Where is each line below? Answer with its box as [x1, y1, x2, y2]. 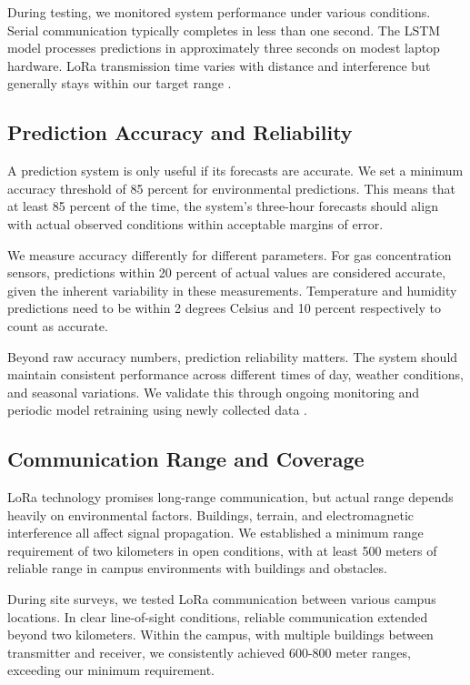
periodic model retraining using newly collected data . [7, 400, 308, 419]
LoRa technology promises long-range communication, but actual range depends [7, 488, 454, 507]
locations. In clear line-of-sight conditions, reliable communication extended [7, 607, 428, 626]
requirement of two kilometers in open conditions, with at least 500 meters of [7, 540, 437, 559]
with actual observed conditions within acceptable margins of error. [7, 214, 384, 233]
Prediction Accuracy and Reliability [7, 118, 353, 146]
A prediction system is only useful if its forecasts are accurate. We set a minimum [7, 161, 464, 180]
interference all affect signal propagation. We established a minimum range [7, 523, 424, 542]
